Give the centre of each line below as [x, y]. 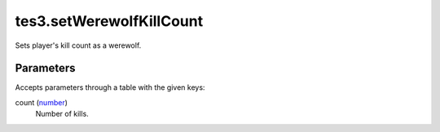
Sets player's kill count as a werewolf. [78, 45]
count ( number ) [42, 102]
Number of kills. [62, 114]
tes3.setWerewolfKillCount [109, 21]
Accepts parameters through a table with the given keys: [110, 87]
